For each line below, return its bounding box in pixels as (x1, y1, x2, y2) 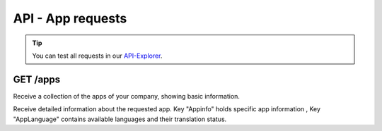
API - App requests (13, 11, 127, 26)
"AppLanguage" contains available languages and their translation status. (13, 115, 227, 123)
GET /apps (13, 73, 61, 85)
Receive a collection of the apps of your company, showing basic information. (13, 92, 241, 100)
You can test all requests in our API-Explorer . (32, 51, 163, 60)
